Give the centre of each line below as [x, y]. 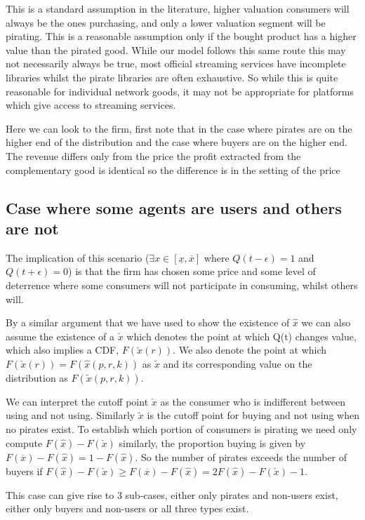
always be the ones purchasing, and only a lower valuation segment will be [166, 22]
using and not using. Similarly [71, 415]
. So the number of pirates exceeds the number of [241, 456]
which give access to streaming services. [91, 105]
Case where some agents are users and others [174, 207]
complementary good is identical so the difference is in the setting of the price [173, 169]
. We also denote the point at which [250, 350]
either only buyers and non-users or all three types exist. [127, 508]
